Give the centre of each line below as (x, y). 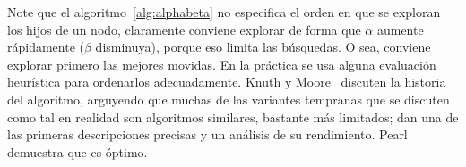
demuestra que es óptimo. (78, 151)
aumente (400, 29)
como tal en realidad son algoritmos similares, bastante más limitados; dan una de (233, 117)
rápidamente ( (46, 47)
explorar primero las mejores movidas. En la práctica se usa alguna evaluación (222, 64)
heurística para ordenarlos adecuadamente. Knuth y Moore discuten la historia (227, 82)
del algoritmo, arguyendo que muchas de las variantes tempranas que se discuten (229, 99)
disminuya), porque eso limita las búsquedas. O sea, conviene (263, 47)
